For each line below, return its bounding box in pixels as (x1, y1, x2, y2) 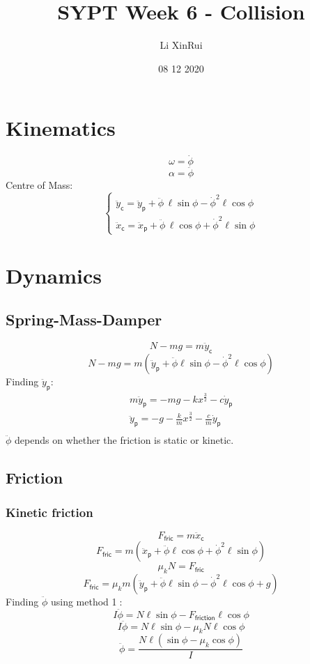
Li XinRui (160, 38, 203, 52)
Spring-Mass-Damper (6, 309, 162, 330)
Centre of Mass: (6, 177, 73, 192)
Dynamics (6, 261, 102, 289)
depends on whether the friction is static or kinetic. (15, 433, 234, 447)
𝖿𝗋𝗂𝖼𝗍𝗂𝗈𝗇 (194, 615, 215, 622)
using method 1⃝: (50, 594, 123, 609)
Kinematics (6, 114, 116, 142)
